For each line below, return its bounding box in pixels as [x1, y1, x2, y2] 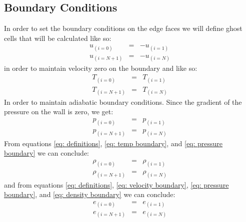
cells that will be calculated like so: [4, 32, 111, 43]
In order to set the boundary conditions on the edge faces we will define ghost [4, 23, 242, 33]
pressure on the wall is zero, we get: [4, 106, 113, 117]
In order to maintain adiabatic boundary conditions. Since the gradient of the [4, 96, 242, 107]
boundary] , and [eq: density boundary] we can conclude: [4, 189, 175, 200]
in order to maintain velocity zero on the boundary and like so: [4, 62, 197, 73]
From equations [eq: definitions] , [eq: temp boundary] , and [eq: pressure [4, 138, 223, 148]
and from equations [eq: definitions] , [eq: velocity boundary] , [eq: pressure [4, 179, 229, 190]
